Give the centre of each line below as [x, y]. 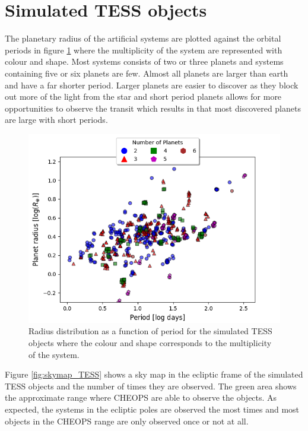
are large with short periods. [56, 120]
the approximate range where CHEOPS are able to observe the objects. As [141, 397]
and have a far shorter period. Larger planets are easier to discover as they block [152, 85]
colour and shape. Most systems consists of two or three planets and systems [144, 61]
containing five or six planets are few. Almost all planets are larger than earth [147, 73]
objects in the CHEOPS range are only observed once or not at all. [127, 421]
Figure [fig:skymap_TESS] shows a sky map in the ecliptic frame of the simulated [154, 374]
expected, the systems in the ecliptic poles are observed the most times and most [152, 409]
